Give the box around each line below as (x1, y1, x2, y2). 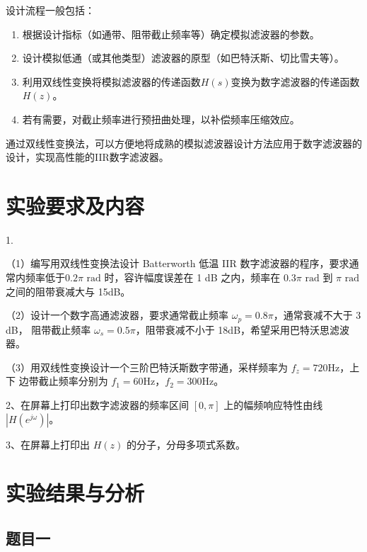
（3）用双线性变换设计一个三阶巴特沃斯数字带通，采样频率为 (6, 359, 288, 374)
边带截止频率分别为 (18, 373, 108, 388)
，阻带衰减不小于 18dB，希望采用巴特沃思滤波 (135, 322, 350, 337)
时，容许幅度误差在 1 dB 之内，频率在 (104, 270, 281, 285)
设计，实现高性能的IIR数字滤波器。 (6, 150, 169, 164)
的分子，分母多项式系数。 (126, 436, 245, 451)
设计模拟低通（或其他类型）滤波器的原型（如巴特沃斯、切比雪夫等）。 (22, 50, 344, 65)
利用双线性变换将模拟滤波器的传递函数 (22, 74, 201, 89)
